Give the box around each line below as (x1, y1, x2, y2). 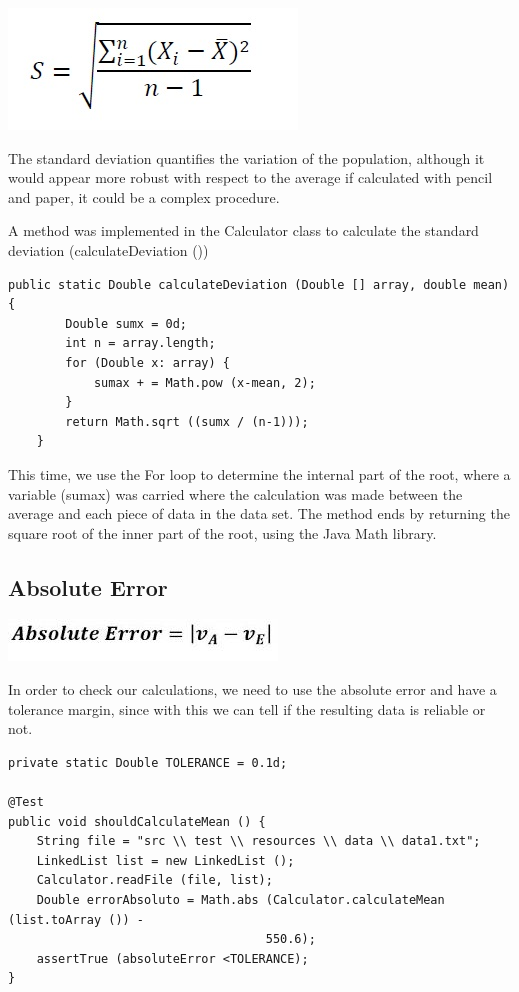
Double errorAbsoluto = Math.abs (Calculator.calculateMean (36, 893, 445, 908)
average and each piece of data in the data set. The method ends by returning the (8, 503, 510, 524)
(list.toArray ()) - (8, 912, 145, 927)
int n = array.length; (65, 336, 216, 351)
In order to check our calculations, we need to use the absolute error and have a (8, 679, 497, 700)
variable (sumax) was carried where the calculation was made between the (8, 483, 463, 504)
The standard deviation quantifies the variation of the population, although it (8, 147, 485, 168)
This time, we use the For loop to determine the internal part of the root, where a (8, 463, 511, 484)
